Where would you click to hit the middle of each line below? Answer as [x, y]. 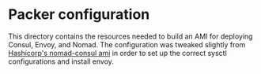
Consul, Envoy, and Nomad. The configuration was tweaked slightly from [127, 44]
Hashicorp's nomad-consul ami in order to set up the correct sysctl [117, 53]
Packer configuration [79, 15]
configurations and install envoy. [61, 61]
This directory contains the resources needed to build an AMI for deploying [130, 36]
